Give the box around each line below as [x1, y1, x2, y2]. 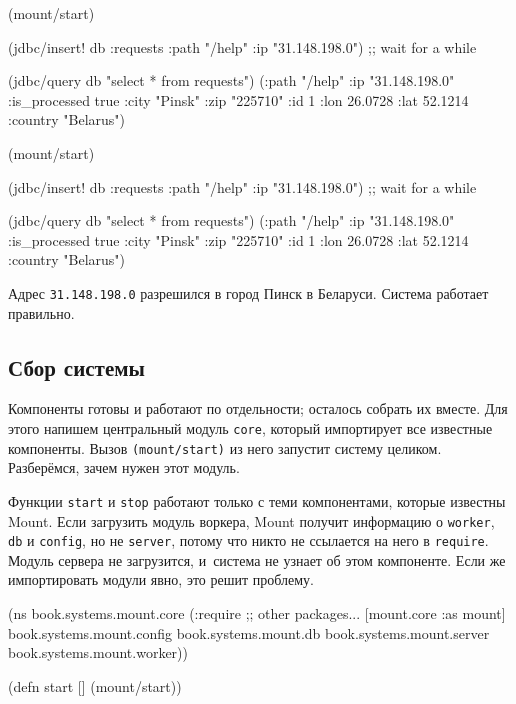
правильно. [8, 302, 75, 323]
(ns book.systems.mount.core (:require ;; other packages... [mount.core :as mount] [8, 603, 506, 624]
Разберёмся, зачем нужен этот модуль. [8, 457, 240, 478]
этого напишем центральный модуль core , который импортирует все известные [8, 417, 493, 438]
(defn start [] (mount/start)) [8, 675, 182, 696]
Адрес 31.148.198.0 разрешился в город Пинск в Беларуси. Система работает [8, 282, 489, 303]
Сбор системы [8, 351, 145, 382]
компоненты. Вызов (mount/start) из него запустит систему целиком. [8, 437, 442, 458]
